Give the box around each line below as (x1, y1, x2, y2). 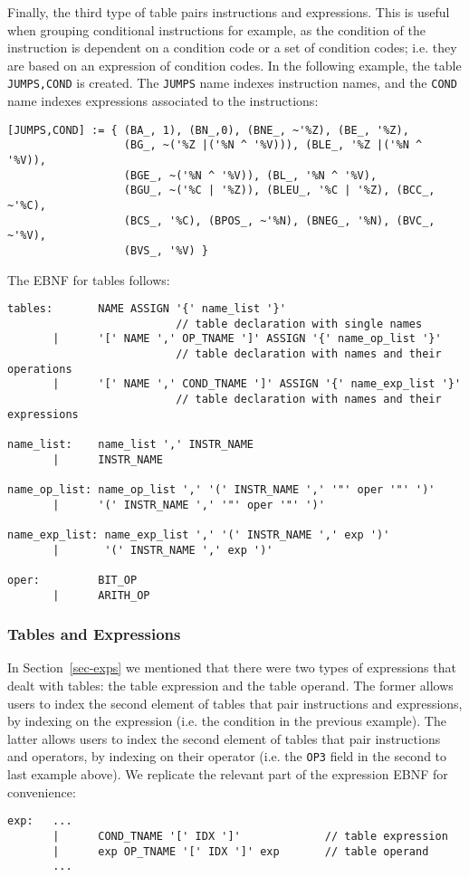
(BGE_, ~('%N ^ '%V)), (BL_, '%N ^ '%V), (123, 168, 378, 182)
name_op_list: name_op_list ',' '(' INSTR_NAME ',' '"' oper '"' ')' (7, 483, 435, 496)
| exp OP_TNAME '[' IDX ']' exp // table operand (53, 844, 429, 858)
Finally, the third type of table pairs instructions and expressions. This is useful (7, 3, 450, 21)
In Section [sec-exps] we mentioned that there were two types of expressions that (7, 658, 456, 677)
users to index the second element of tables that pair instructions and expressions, (7, 693, 463, 712)
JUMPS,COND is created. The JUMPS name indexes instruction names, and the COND (7, 73, 457, 92)
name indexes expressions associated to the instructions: (7, 91, 319, 110)
